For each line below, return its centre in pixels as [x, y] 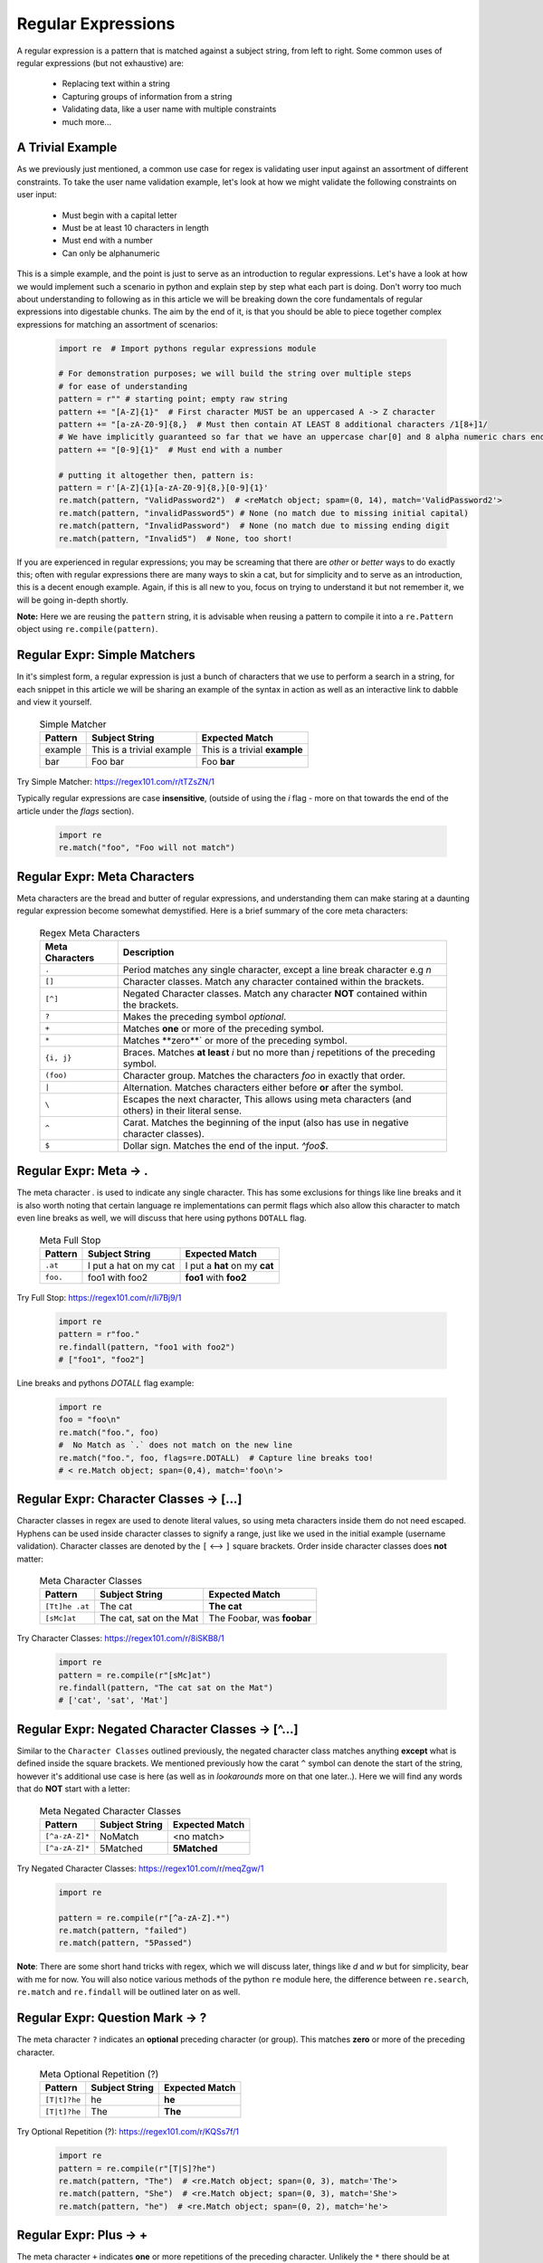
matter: [30, 1559]
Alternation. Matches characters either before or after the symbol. [263, 1087]
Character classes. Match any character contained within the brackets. [273, 981]
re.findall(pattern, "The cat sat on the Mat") [166, 1688]
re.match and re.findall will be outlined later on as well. [129, 1992]
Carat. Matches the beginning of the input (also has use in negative [266, 1122]
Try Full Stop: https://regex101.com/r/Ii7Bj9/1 [99, 1297]
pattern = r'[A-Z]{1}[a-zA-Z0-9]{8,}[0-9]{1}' [163, 487]
